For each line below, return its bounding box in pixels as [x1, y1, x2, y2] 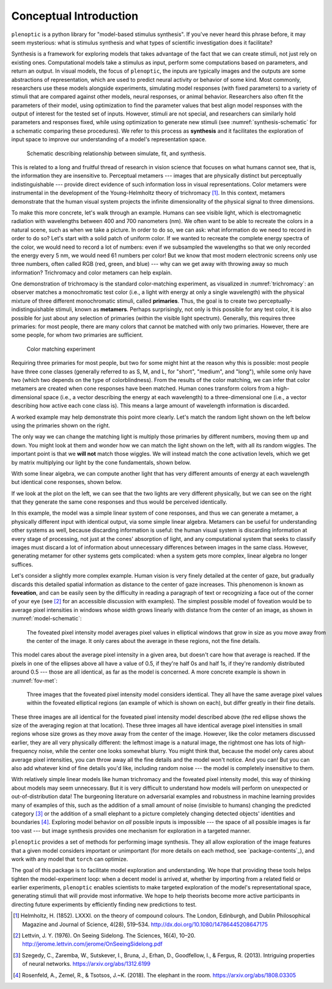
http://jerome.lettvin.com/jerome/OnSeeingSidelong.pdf [22, 940, 163, 947]
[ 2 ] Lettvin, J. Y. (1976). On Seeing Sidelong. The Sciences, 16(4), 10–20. [13, 932, 196, 939]
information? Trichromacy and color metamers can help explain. [11, 269, 172, 276]
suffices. [11, 561, 34, 568]
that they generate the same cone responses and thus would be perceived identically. [11, 498, 227, 506]
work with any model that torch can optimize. [11, 855, 128, 862]
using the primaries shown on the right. [11, 422, 110, 429]
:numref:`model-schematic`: [11, 615, 82, 622]
